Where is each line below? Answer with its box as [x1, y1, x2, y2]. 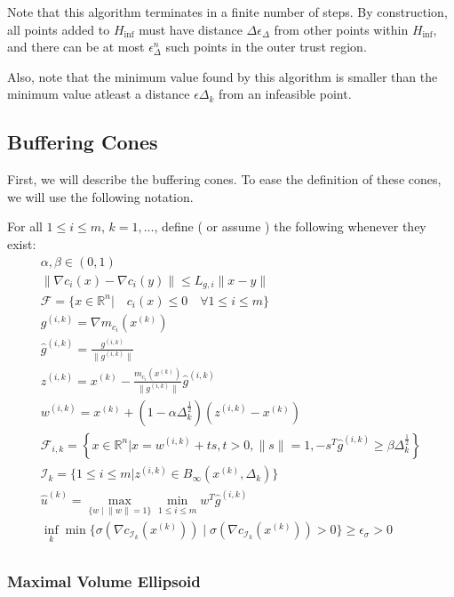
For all [7, 217, 43, 236]
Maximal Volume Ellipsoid [7, 569, 201, 592]
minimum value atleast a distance [7, 85, 190, 103]
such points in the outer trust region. [165, 37, 367, 56]
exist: [7, 234, 36, 253]
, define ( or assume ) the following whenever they [154, 217, 426, 236]
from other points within [274, 20, 409, 38]
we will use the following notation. [7, 187, 194, 206]
